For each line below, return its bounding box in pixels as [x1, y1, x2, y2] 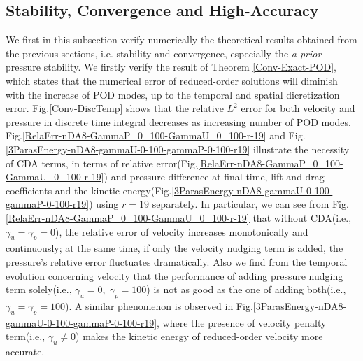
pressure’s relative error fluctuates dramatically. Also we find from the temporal [6, 254, 348, 269]
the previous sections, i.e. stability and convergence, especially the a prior [6, 45, 322, 60]
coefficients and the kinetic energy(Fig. [6, 183, 172, 197]
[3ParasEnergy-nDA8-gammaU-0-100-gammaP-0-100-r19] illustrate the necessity [6, 141, 350, 156]
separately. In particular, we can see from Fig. [152, 197, 349, 211]
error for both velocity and [241, 101, 355, 115]
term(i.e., [6, 329, 45, 344]
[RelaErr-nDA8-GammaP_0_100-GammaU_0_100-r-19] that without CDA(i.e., [6, 210, 352, 225]
